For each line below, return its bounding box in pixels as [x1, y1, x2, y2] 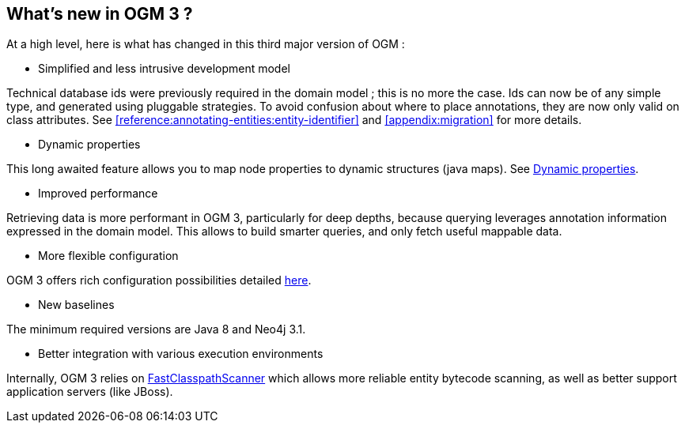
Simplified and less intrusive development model [38, 62, 290, 76]
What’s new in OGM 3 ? [6, 4, 193, 24]
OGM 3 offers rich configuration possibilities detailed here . [6, 273, 312, 288]
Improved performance [38, 186, 158, 201]
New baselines [38, 298, 115, 312]
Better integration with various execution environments [38, 347, 324, 361]
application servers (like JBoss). [6, 385, 173, 399]
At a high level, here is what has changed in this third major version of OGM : [6, 37, 405, 51]
